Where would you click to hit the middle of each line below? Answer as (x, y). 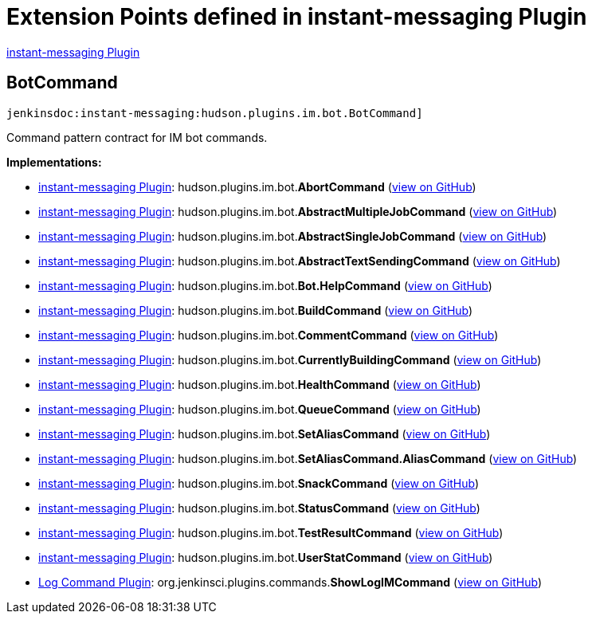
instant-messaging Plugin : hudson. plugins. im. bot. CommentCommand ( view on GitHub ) (269, 335)
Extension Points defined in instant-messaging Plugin (297, 17)
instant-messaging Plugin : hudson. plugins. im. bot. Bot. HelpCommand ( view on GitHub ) (265, 285)
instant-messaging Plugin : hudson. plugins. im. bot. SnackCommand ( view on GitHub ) (259, 483)
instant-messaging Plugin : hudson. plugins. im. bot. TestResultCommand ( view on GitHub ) (271, 532)
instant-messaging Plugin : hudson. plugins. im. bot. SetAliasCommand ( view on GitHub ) (265, 434)
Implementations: (54, 162)
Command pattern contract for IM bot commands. (137, 137)
